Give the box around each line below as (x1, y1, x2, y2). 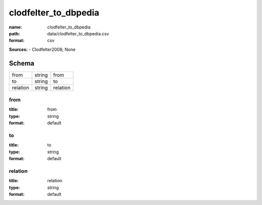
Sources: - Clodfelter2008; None (9, 46, 76, 52)
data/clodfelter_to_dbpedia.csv (47, 30, 109, 36)
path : (9, 30, 20, 36)
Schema (9, 59, 35, 67)
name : (9, 24, 22, 30)
